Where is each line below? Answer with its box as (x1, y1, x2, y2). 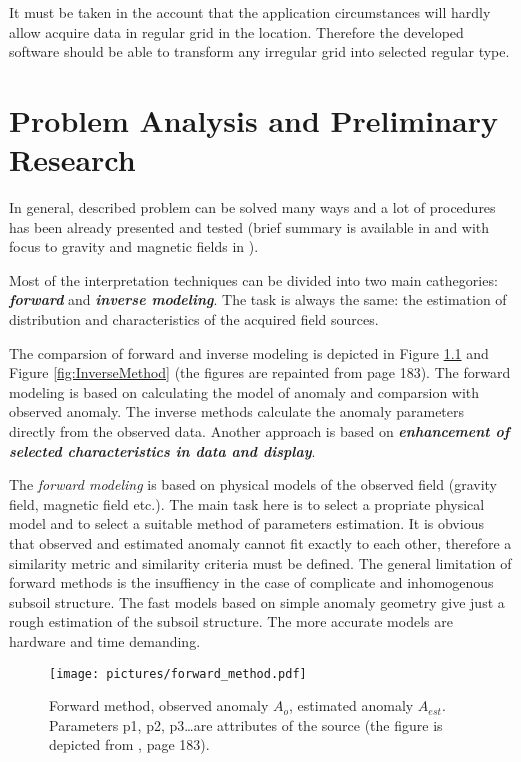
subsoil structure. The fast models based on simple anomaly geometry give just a (9, 591, 505, 612)
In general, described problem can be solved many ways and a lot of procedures (9, 197, 496, 218)
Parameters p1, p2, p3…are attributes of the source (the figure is (49, 714, 443, 735)
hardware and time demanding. (9, 630, 201, 651)
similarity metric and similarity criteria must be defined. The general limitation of (9, 552, 512, 573)
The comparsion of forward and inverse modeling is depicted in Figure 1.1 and (9, 342, 489, 363)
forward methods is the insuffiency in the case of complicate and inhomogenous (9, 572, 494, 593)
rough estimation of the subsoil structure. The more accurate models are (9, 611, 453, 632)
